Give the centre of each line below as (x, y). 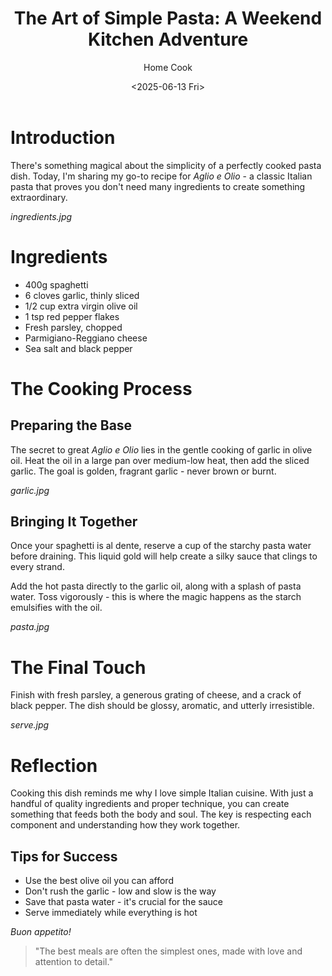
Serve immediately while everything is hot (111, 913)
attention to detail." (73, 962)
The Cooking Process (101, 388)
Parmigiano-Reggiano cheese (86, 338)
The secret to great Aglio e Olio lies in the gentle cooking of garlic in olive (161, 449)
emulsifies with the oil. (56, 608)
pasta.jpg (30, 627)
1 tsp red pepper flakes (72, 316)
